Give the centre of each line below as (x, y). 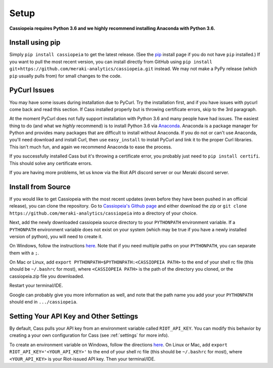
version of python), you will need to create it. (56, 236)
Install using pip (35, 43)
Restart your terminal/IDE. (36, 286)
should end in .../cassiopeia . (43, 302)
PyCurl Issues (32, 90)
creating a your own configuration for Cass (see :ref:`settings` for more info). (89, 335)
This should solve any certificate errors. (51, 163)
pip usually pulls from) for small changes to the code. (65, 76)
